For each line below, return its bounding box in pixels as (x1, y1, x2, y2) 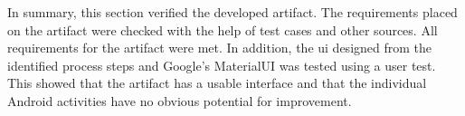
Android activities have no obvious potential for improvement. (7, 91, 352, 110)
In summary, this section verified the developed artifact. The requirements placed (7, 3, 458, 21)
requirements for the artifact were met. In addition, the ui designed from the (7, 38, 432, 57)
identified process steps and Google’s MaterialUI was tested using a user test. (7, 55, 436, 74)
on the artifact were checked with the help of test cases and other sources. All (7, 20, 438, 39)
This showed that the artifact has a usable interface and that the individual (7, 73, 427, 92)
